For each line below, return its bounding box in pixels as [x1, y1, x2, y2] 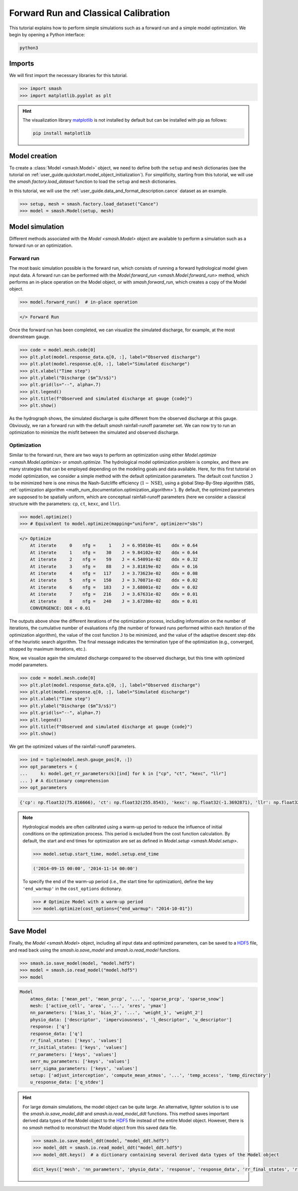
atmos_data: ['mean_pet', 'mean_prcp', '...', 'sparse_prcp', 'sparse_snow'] [30, 996, 224, 1002]
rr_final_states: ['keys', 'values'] [30, 1038, 122, 1043]
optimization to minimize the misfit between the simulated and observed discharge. [9, 430, 180, 436]
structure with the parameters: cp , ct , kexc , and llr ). [9, 501, 121, 507]
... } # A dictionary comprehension [19, 778, 109, 783]
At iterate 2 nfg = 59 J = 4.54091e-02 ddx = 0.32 [30, 557, 198, 562]
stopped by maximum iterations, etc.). [9, 646, 87, 652]
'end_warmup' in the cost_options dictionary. [22, 886, 122, 892]
